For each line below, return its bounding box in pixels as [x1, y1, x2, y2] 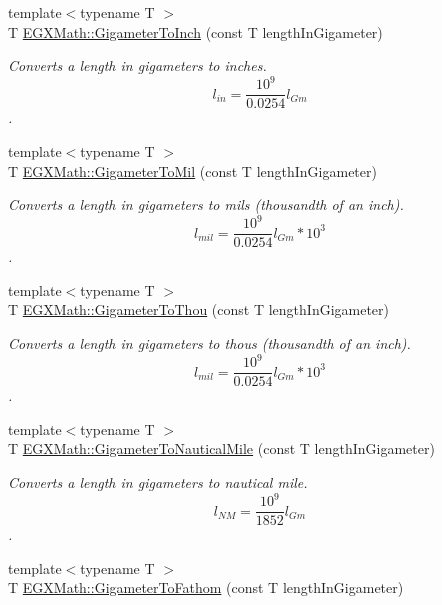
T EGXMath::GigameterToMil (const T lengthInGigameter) [8, 160, 377, 181]
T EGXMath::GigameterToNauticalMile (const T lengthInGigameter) [8, 438, 435, 459]
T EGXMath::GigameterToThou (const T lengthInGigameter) [8, 299, 390, 320]
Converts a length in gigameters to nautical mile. [8, 472, 308, 492]
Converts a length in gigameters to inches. [8, 55, 267, 76]
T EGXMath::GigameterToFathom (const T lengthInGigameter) [8, 577, 404, 598]
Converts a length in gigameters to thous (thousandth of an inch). [8, 333, 411, 354]
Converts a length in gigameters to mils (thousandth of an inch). [8, 194, 404, 215]
